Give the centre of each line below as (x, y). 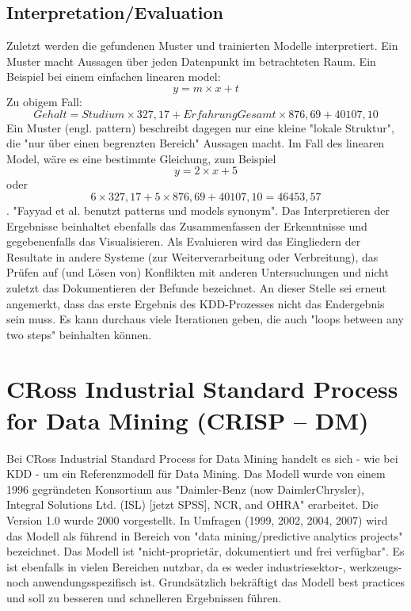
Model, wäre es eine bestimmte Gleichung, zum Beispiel (141, 158)
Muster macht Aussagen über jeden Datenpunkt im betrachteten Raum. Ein (191, 61)
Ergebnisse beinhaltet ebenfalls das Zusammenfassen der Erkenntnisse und (187, 225)
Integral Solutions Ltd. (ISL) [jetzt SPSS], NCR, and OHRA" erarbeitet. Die (192, 504)
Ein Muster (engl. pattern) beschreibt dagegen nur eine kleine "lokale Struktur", (200, 127)
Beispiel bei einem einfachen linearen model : (114, 76)
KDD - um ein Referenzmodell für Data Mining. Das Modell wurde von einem (196, 474)
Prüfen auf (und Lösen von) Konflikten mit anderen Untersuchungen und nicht (198, 272)
